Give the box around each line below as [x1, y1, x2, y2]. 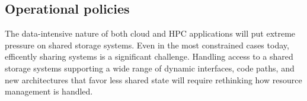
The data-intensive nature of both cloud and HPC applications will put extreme [5, 27, 296, 40]
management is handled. [5, 85, 93, 97]
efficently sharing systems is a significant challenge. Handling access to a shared [5, 50, 293, 63]
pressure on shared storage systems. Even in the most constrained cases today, [5, 38, 289, 51]
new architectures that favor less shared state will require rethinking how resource [5, 73, 302, 86]
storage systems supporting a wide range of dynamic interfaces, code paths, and [5, 61, 295, 74]
